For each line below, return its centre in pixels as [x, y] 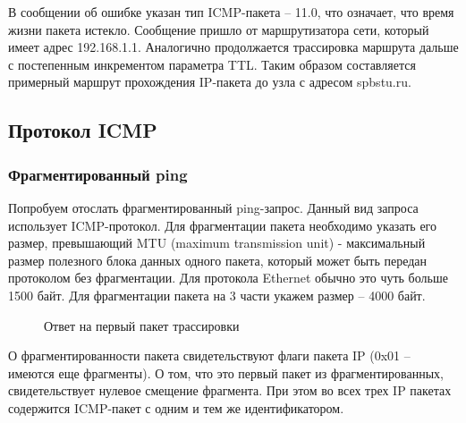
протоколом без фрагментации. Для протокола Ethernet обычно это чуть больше [228, 278]
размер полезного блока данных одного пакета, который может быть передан [218, 260]
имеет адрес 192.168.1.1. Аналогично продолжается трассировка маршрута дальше [233, 47]
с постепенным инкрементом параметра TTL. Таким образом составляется [212, 64]
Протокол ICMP [83, 130]
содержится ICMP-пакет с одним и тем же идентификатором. [176, 407]
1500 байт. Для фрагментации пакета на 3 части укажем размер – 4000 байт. [217, 295]
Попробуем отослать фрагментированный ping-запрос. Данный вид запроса [213, 207]
